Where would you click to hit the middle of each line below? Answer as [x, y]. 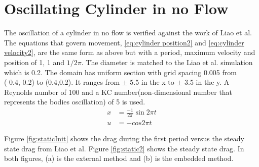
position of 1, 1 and [34, 62]
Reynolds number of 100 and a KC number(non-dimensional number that [118, 92]
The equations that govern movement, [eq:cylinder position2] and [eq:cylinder [124, 42]
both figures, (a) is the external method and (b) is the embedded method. [119, 158]
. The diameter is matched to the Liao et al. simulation [167, 62]
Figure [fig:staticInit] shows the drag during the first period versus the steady [124, 138]
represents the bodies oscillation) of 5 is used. [75, 102]
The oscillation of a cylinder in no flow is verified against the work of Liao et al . [128, 33]
